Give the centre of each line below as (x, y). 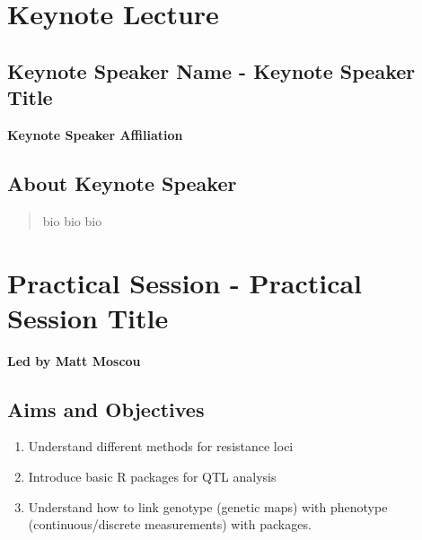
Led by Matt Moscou (74, 360)
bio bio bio (72, 220)
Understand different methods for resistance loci (161, 446)
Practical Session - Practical (185, 282)
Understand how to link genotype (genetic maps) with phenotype (208, 506)
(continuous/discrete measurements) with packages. (170, 524)
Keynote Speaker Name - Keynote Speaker (211, 70)
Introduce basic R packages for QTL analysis (152, 477)
